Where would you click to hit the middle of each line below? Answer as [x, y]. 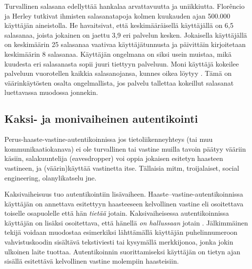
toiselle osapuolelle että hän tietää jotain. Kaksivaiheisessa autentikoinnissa [117, 213]
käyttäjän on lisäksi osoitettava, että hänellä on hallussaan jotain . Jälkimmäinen [126, 222]
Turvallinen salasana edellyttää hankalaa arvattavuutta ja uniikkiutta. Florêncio [125, 6]
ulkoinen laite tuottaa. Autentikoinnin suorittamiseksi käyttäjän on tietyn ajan [122, 251]
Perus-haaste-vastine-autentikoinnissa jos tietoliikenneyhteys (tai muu [109, 139]
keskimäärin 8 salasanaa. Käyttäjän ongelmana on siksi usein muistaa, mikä [118, 54]
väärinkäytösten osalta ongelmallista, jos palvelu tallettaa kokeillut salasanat [119, 82]
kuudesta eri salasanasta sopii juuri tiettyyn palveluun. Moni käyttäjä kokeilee [122, 63]
